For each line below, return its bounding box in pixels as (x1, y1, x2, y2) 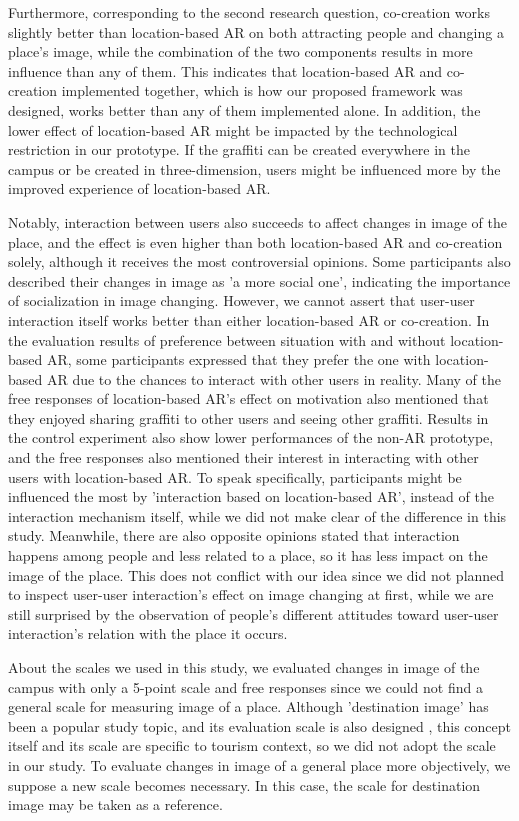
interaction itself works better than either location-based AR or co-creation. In (8, 309, 490, 330)
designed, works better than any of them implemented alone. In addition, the (8, 99, 481, 120)
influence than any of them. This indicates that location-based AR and (8, 60, 443, 81)
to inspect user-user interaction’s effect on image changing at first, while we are (8, 584, 494, 605)
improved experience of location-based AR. (8, 178, 271, 199)
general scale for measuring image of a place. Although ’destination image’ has (8, 696, 489, 717)
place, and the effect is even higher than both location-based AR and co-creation (8, 231, 503, 252)
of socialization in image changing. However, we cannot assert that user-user (8, 290, 475, 311)
